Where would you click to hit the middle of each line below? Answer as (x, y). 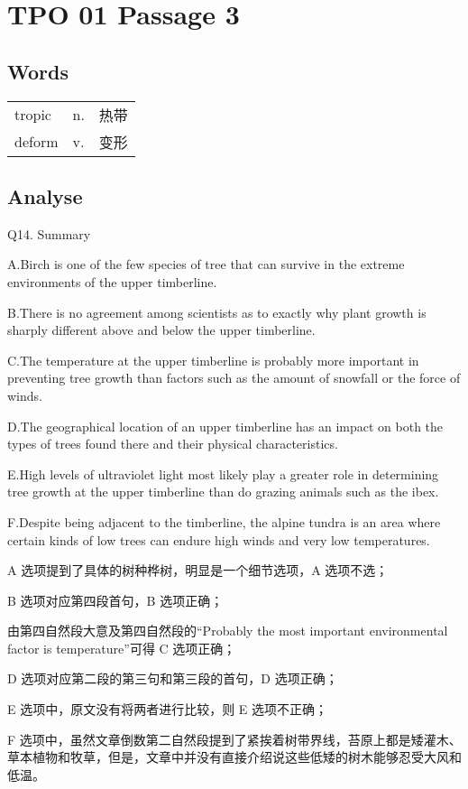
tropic (33, 115)
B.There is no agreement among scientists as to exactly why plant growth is (217, 312)
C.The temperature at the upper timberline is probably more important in (213, 360)
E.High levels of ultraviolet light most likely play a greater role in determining (223, 473)
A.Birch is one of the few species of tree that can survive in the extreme (206, 264)
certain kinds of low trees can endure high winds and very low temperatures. (219, 539)
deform (37, 142)
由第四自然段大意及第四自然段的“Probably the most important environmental (228, 631)
